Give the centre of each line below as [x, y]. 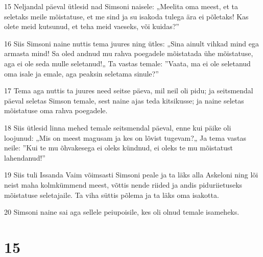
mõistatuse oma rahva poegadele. [56, 110]
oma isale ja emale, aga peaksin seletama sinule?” [81, 73]
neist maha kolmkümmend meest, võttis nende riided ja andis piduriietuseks [123, 184]
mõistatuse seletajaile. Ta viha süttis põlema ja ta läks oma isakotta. [112, 195]
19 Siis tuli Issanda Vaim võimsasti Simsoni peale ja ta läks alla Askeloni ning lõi [131, 175]
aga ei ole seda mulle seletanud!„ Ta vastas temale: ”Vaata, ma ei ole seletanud [127, 63]
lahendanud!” [25, 157]
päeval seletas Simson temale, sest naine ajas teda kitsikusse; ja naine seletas [124, 100]
